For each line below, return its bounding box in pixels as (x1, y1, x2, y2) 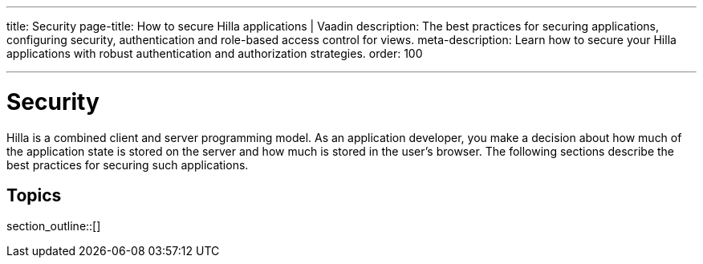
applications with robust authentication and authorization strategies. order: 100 (6, 47, 423, 60)
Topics (6, 185, 62, 205)
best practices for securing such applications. (6, 157, 249, 172)
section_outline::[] (6, 219, 101, 234)
